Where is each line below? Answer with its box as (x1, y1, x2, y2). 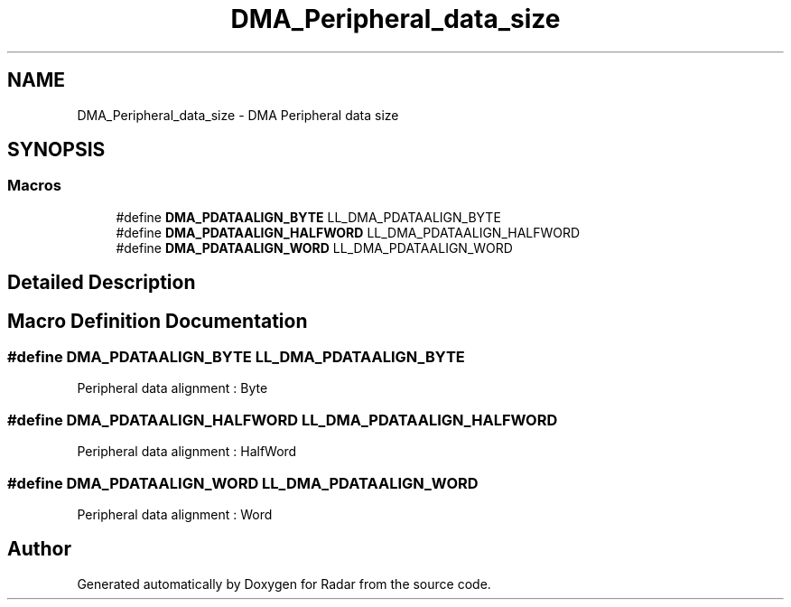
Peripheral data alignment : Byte (77, 380, 268, 397)
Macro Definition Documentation (7, 309, 308, 332)
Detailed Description (7, 271, 196, 294)
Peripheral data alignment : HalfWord (77, 444, 297, 460)
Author (7, 537, 71, 561)
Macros (7, 176, 61, 195)
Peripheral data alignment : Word (77, 506, 273, 522)
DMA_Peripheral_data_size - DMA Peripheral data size (77, 107, 399, 123)
